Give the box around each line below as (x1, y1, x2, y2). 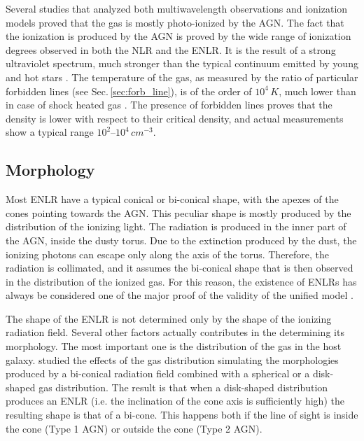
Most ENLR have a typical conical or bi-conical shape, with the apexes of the (6, 192, 339, 206)
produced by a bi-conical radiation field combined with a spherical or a (6, 366, 310, 381)
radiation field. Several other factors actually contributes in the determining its (6, 325, 344, 339)
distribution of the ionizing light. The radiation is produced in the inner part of (6, 219, 346, 234)
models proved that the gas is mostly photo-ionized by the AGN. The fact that (6, 15, 344, 29)
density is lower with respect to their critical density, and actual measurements (6, 111, 344, 125)
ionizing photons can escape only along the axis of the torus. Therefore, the (6, 246, 330, 261)
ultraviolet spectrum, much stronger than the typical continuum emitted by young (6, 56, 358, 71)
